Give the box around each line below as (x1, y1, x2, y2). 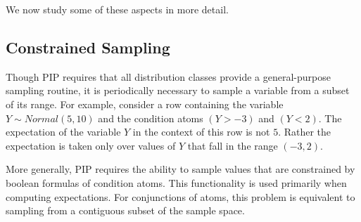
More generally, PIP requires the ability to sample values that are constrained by (6, 162, 355, 176)
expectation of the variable (6, 124, 121, 139)
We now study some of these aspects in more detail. (6, 2, 229, 16)
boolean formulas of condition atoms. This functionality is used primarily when (6, 175, 347, 190)
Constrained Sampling (6, 36, 170, 58)
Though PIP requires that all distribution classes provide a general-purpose (6, 69, 331, 84)
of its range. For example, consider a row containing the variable (6, 96, 284, 111)
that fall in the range (187, 138, 278, 152)
